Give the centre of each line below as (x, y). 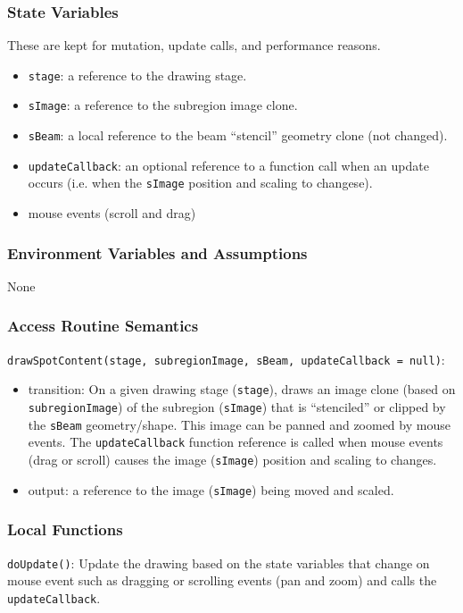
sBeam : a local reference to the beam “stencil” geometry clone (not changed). (238, 135)
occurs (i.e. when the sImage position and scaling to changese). (200, 183)
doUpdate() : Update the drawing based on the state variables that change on (219, 563)
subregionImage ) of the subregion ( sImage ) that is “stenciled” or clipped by (237, 407)
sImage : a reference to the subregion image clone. (163, 105)
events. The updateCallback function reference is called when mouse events (236, 442)
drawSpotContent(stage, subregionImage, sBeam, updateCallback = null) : (226, 359)
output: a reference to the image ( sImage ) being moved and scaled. (211, 489)
